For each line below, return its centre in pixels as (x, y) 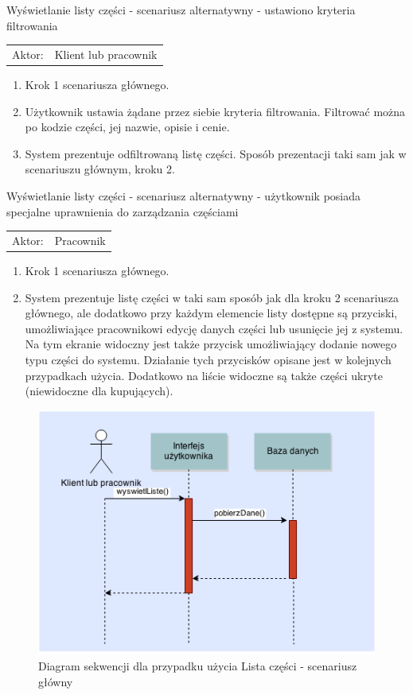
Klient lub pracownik (106, 54)
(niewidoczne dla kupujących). (99, 391)
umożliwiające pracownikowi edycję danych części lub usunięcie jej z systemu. (214, 328)
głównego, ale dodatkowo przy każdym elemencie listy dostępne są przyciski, (211, 313)
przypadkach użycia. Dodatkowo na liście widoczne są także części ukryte (204, 375)
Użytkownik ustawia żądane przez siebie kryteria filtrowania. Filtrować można (215, 111)
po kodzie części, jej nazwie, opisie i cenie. (127, 127)
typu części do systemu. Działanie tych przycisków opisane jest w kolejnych (208, 359)
